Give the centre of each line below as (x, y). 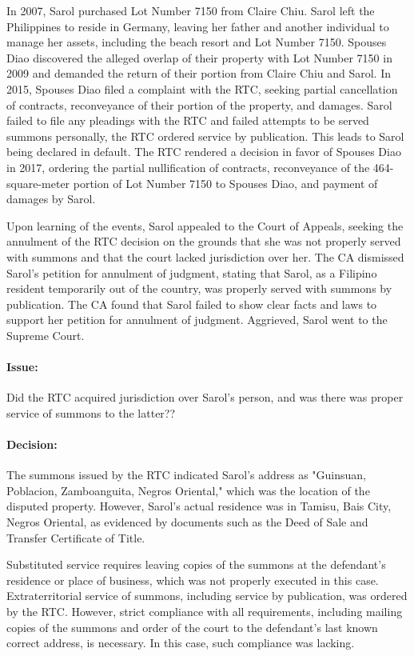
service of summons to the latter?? (91, 412)
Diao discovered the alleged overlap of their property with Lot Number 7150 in (199, 57)
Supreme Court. (46, 335)
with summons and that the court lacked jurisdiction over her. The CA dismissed (205, 256)
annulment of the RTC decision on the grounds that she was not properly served (204, 241)
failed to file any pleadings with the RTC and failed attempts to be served (188, 120)
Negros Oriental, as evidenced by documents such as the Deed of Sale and (187, 522)
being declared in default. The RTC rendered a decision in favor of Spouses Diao (204, 152)
